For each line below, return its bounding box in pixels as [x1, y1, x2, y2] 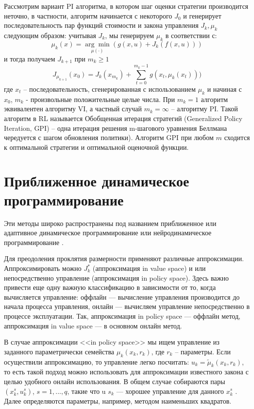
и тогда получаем [4, 54, 55, 63]
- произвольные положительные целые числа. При [26, 94, 175, 104]
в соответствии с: [165, 30, 217, 40]
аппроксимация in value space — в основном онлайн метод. [4, 320, 182, 330]
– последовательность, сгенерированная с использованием [23, 83, 196, 94]
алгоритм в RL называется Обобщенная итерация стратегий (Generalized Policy [4, 113, 243, 123]
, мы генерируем [105, 30, 154, 40]
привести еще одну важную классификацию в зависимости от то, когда [4, 282, 216, 292]
